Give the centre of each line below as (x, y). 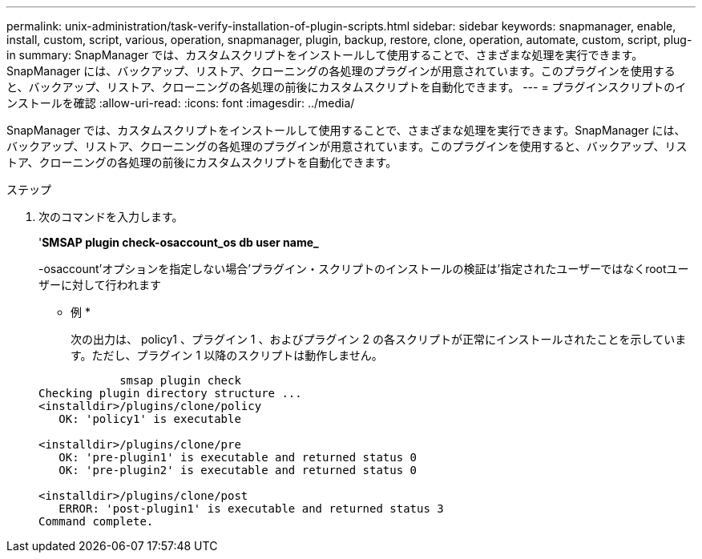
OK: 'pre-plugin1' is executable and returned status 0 (238, 457)
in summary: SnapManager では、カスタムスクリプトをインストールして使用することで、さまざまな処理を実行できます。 (325, 55)
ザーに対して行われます (100, 285)
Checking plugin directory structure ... (170, 393)
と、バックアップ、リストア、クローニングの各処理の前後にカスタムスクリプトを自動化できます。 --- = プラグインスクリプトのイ (347, 87)
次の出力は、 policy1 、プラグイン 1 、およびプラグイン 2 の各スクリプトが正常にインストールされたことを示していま (379, 339)
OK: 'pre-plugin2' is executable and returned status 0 (238, 470)
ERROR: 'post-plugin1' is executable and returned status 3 (251, 509)
